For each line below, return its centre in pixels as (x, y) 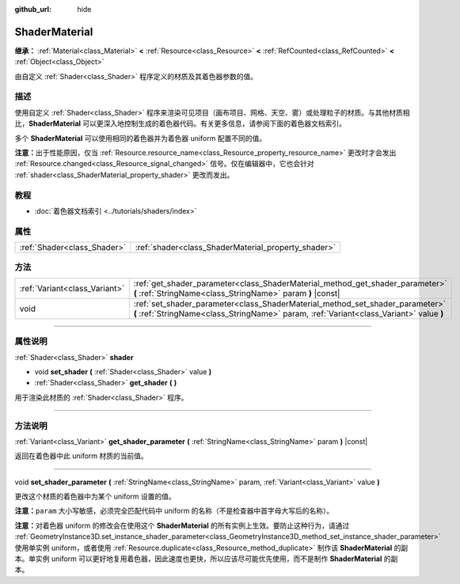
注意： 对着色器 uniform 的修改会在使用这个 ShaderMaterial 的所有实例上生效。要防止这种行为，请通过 (182, 525)
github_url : (33, 9)
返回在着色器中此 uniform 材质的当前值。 (81, 456)
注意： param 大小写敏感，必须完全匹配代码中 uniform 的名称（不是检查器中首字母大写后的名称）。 (174, 511)
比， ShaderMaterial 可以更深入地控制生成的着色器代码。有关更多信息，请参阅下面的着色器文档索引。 (181, 123)
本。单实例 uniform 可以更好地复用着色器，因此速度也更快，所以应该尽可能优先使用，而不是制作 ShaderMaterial (198, 559)
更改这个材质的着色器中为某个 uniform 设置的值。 (95, 497)
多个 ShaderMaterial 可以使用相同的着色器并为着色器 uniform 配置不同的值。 (141, 138)
